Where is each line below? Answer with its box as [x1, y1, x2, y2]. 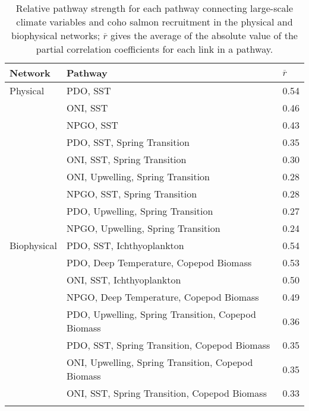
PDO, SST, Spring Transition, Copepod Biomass [66, 338, 270, 352]
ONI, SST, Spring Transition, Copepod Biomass [66, 386, 267, 400]
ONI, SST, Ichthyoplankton [66, 273, 181, 286]
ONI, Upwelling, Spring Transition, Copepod [66, 355, 253, 369]
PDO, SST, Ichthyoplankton [66, 238, 184, 252]
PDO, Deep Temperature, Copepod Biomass [66, 256, 252, 269]
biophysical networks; [11, 28, 100, 42]
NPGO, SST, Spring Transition [66, 187, 197, 200]
